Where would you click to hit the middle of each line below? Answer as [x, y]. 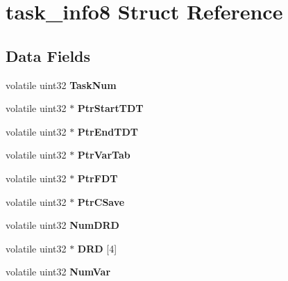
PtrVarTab [104, 155]
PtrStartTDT [110, 108]
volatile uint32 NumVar [58, 272]
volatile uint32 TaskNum [61, 85]
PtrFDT [98, 178]
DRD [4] [97, 248]
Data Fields [48, 55]
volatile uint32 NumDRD [62, 225]
